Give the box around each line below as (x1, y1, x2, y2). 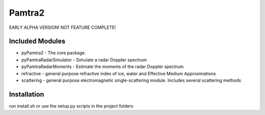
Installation (9, 90, 44, 98)
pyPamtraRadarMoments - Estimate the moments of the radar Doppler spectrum (21, 64, 184, 69)
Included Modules (9, 37, 66, 46)
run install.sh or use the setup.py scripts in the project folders (9, 103, 133, 109)
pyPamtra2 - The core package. (21, 50, 86, 56)
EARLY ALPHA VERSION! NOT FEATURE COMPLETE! (9, 24, 116, 30)
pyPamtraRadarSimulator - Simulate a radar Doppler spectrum (21, 57, 147, 63)
